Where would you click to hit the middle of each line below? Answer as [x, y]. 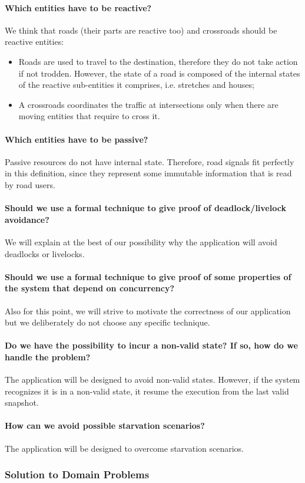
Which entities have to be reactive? [78, 7]
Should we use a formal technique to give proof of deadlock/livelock [145, 208]
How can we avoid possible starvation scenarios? [105, 425]
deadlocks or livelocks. [45, 253]
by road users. [30, 184]
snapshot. [22, 402]
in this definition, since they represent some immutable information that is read [148, 173]
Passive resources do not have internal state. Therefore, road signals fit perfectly [150, 161]
